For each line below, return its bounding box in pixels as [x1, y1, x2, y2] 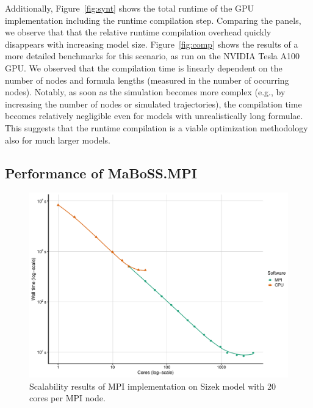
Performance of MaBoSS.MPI [5, 163, 197, 182]
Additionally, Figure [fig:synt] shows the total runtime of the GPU [5, 2, 254, 14]
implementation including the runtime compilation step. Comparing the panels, [5, 13, 301, 26]
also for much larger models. [5, 133, 110, 146]
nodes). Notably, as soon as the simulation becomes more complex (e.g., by [5, 86, 286, 98]
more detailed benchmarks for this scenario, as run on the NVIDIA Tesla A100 [5, 49, 300, 62]
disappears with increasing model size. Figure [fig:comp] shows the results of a [5, 37, 298, 50]
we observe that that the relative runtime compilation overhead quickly [5, 26, 272, 38]
